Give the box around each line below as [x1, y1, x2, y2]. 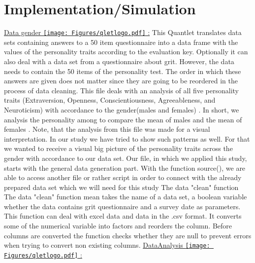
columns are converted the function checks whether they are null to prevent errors [4, 230, 252, 240]
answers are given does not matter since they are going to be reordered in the [4, 75, 238, 86]
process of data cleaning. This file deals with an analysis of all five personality [4, 85, 239, 95]
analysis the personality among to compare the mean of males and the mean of [4, 114, 242, 124]
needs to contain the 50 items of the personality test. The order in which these [4, 66, 241, 76]
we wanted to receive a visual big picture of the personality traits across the [4, 143, 233, 153]
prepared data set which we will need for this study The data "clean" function [4, 182, 239, 192]
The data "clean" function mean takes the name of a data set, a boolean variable [4, 191, 247, 202]
